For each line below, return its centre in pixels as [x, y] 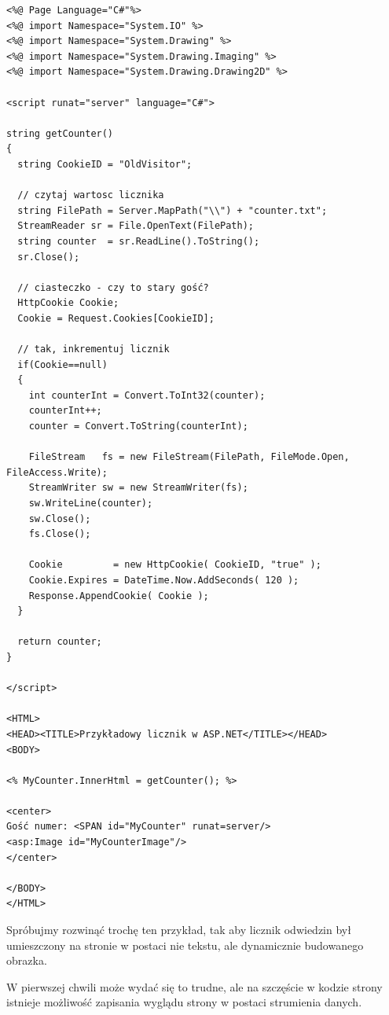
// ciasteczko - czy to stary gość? [113, 287]
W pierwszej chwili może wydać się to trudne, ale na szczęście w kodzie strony [194, 986]
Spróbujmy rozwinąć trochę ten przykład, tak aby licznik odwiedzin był [179, 930]
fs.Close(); [60, 534]
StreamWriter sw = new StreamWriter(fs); [138, 488]
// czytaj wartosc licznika [91, 195]
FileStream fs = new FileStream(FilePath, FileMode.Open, [189, 457]
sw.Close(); [60, 519]
